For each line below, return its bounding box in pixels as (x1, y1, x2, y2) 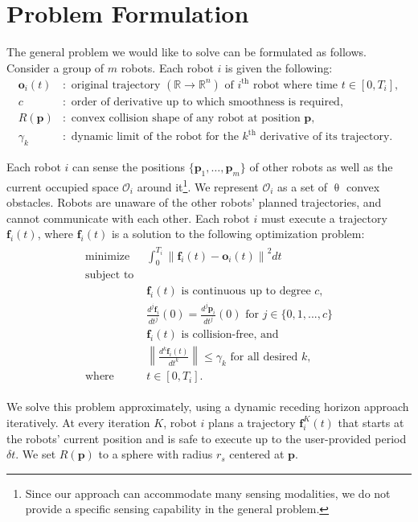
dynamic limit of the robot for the (71, 131, 239, 143)
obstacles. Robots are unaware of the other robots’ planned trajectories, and (6, 194, 382, 211)
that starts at (338, 413, 404, 430)
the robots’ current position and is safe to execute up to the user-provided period (6, 430, 407, 446)
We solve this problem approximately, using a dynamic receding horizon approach (6, 398, 409, 415)
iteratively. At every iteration (6, 413, 150, 430)
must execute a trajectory (260, 209, 387, 226)
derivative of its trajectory (260, 131, 390, 143)
